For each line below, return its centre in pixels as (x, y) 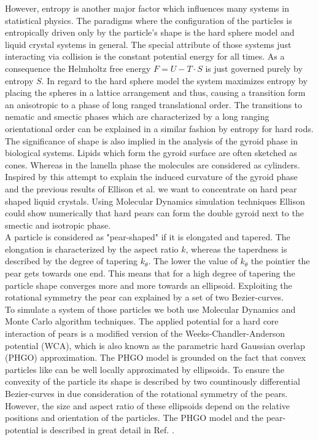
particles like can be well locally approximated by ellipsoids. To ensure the (145, 369)
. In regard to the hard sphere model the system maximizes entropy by (174, 80)
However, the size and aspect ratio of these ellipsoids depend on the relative (148, 405)
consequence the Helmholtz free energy (78, 68)
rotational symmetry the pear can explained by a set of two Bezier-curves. (145, 297)
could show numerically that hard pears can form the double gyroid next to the (154, 213)
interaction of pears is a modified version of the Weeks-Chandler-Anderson (145, 333)
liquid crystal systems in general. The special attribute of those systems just (148, 44)
